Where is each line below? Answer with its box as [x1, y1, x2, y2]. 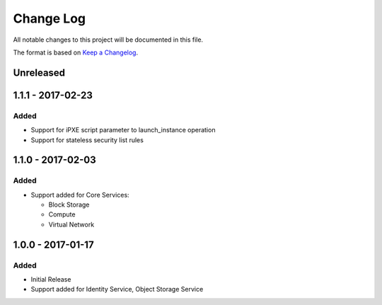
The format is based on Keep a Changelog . [13, 48, 138, 57]
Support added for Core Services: [30, 190, 130, 199]
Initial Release [30, 275, 71, 283]
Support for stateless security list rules [30, 135, 144, 144]
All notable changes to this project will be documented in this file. [13, 35, 204, 44]
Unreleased [13, 67, 66, 79]
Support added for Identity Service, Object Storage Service [30, 285, 204, 294]
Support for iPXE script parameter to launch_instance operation [30, 126, 216, 134]
